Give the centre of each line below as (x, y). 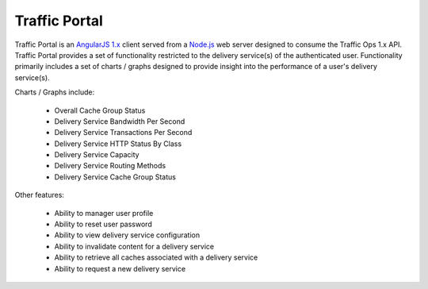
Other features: (40, 195)
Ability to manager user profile (104, 213)
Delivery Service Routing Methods (110, 166)
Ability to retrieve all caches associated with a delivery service (156, 257)
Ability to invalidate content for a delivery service (134, 246)
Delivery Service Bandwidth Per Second (120, 121)
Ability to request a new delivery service (120, 268)
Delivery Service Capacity (97, 155)
